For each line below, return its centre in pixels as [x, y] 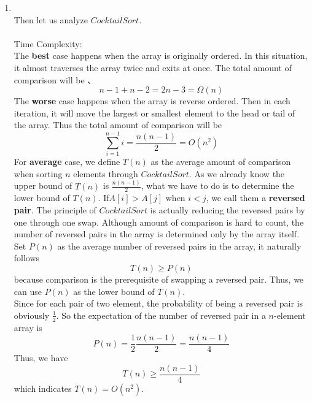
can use [28, 291]
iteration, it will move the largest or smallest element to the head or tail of [154, 113]
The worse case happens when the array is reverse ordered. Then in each [152, 101]
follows [27, 258]
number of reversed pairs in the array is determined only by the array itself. [157, 234]
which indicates [43, 388]
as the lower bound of [114, 291]
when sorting [38, 173]
